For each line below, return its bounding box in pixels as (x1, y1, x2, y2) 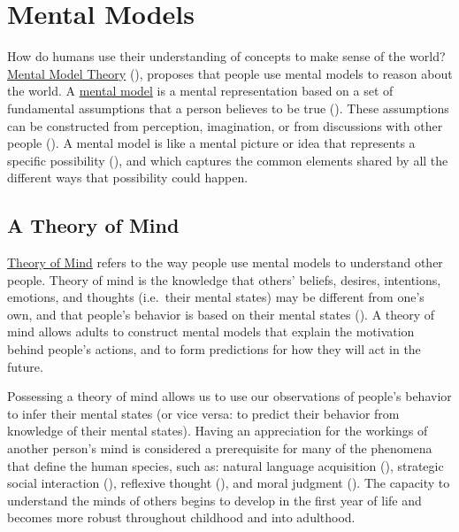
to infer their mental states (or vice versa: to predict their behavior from (7, 404, 400, 422)
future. (7, 357, 43, 375)
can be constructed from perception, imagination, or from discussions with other (7, 116, 443, 135)
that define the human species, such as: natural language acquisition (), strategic (7, 456, 444, 474)
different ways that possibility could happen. (7, 168, 249, 187)
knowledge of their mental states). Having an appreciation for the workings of (7, 421, 428, 440)
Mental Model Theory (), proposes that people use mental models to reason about (7, 64, 453, 82)
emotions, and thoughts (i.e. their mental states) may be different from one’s (7, 288, 425, 306)
